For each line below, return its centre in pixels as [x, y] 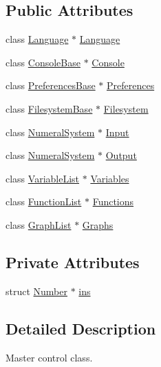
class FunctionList [44, 201]
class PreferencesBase [51, 85]
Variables [110, 178]
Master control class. [49, 357]
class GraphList [39, 224]
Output [121, 155]
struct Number [36, 291]
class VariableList [43, 178]
